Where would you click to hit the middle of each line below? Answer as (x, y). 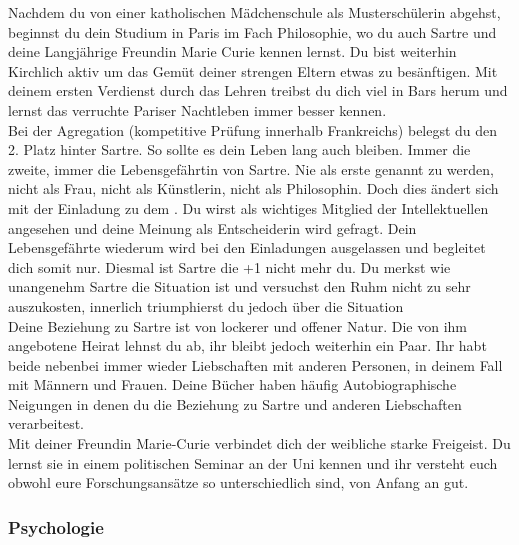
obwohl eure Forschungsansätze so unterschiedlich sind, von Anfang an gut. (238, 482)
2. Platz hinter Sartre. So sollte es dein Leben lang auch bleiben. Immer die (239, 149)
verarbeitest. (46, 423)
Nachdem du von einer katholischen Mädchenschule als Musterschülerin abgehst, (254, 12)
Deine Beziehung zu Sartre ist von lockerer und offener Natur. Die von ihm (237, 325)
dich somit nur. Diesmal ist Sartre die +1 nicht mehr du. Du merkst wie (229, 266)
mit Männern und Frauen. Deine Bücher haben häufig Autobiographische (232, 384)
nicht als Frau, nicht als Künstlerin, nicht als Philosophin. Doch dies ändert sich (253, 188)
